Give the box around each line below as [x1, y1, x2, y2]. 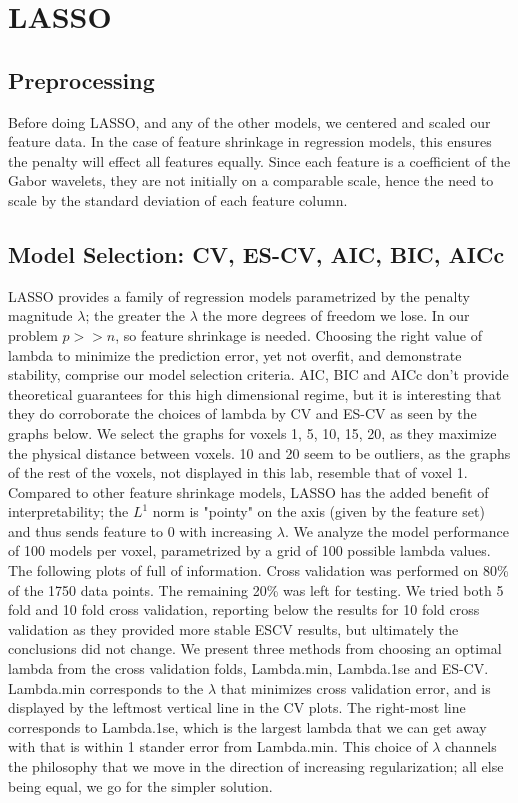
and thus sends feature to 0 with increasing [8, 520, 273, 541]
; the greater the [85, 305, 186, 326]
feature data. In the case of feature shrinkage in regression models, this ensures [8, 131, 492, 152]
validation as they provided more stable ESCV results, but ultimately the [8, 618, 459, 639]
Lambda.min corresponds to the [8, 677, 204, 698]
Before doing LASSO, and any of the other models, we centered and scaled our [8, 111, 491, 132]
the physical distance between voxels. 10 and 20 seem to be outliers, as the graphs [8, 442, 511, 463]
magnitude [8, 305, 73, 326]
